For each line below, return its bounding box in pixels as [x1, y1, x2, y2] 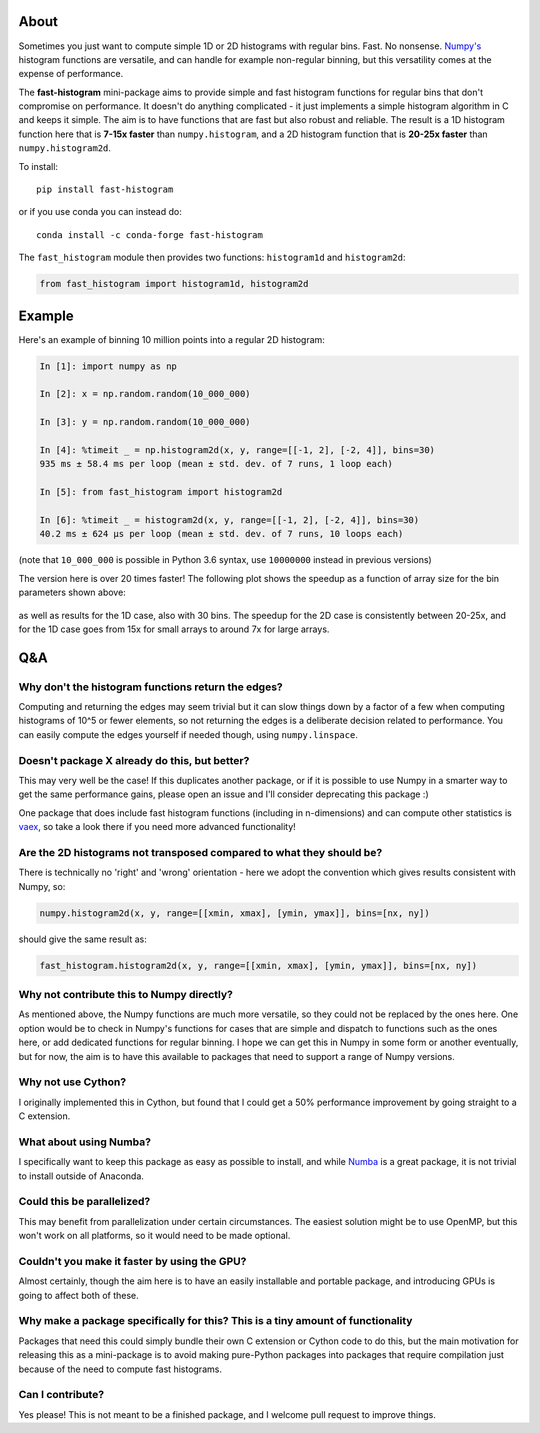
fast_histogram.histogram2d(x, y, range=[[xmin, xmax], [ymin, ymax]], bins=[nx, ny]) [39, 960, 478, 971]
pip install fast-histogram [36, 184, 174, 195]
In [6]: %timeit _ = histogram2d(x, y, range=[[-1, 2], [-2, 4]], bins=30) [39, 514, 420, 525]
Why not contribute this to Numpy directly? [18, 988, 234, 1001]
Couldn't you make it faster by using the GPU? [18, 1254, 247, 1268]
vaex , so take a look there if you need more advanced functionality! [18, 821, 297, 833]
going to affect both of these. [18, 1289, 139, 1301]
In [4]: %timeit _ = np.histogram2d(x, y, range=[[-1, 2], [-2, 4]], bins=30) [39, 445, 435, 456]
